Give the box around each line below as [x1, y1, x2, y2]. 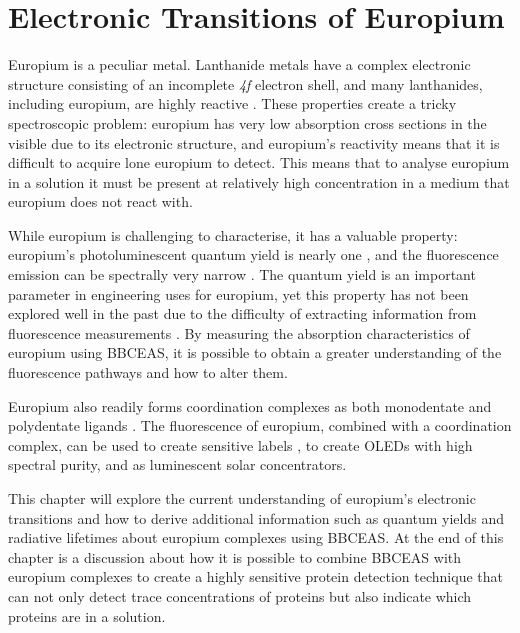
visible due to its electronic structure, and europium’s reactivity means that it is [8, 132, 500, 153]
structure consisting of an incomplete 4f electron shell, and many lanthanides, [8, 73, 483, 94]
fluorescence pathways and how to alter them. [8, 362, 288, 383]
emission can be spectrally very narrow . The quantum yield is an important [8, 264, 476, 285]
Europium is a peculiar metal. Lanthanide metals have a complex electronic [8, 54, 471, 75]
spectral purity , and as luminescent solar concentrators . [8, 454, 347, 475]
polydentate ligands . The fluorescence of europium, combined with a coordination [8, 415, 512, 436]
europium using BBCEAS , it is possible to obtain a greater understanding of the [8, 342, 502, 363]
